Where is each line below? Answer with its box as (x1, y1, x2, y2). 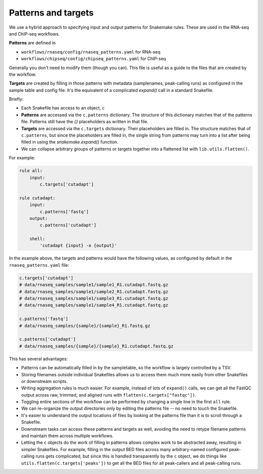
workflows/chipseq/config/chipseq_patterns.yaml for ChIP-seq (21, 56, 167, 62)
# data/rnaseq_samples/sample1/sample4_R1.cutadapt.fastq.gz (19, 302, 169, 308)
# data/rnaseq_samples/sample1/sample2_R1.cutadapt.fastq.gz (19, 289, 169, 294)
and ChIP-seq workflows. (9, 31, 60, 36)
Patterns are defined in (9, 40, 56, 46)
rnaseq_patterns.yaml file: (9, 262, 69, 268)
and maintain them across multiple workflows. (21, 433, 114, 439)
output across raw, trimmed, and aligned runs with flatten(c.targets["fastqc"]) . (21, 392, 197, 398)
